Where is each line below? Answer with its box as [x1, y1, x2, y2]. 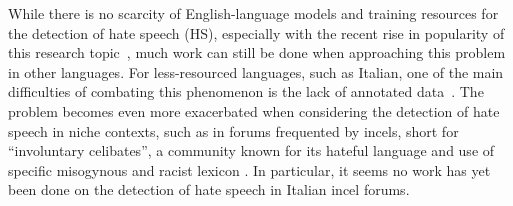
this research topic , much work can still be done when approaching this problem [8, 42, 506, 63]
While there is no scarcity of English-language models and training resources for [8, 3, 499, 23]
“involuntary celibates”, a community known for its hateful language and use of [8, 140, 495, 161]
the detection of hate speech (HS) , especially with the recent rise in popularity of [8, 22, 505, 43]
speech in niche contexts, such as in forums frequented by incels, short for [8, 120, 459, 141]
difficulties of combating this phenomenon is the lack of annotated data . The [8, 81, 484, 102]
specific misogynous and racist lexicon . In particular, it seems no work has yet [8, 159, 491, 180]
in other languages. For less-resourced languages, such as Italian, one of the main [8, 61, 504, 82]
